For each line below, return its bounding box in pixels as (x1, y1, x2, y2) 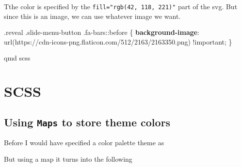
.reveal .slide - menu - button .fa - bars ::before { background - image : (4, 27, 200, 37)
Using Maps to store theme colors (4, 114, 171, 129)
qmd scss (4, 53, 31, 63)
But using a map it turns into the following (4, 153, 132, 164)
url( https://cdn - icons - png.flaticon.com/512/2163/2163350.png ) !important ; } (4, 36, 232, 46)
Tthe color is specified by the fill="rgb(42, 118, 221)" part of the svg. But (4, 1, 238, 11)
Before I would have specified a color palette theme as (4, 137, 164, 148)
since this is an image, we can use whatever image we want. (4, 11, 181, 21)
